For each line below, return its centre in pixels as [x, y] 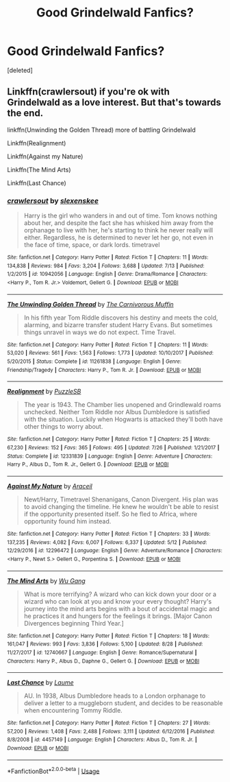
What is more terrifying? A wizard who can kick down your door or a [120, 594]
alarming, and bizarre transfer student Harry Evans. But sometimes [118, 324]
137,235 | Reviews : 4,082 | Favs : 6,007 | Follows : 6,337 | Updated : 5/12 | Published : [107, 542]
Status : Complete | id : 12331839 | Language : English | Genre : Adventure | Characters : [110, 456]
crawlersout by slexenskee [53, 200]
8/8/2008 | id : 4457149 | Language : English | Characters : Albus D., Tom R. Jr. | [102, 740]
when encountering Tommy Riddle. [73, 711]
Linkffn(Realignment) [37, 143]
